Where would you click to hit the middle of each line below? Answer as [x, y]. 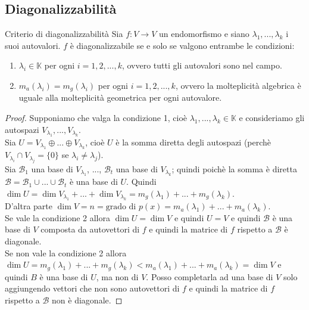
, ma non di [117, 276]
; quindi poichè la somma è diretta [234, 168]
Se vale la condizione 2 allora [57, 217]
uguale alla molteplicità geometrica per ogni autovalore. [120, 97]
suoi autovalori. [33, 45]
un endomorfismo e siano [204, 34]
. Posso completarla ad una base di [210, 276]
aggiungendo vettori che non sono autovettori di [92, 288]
